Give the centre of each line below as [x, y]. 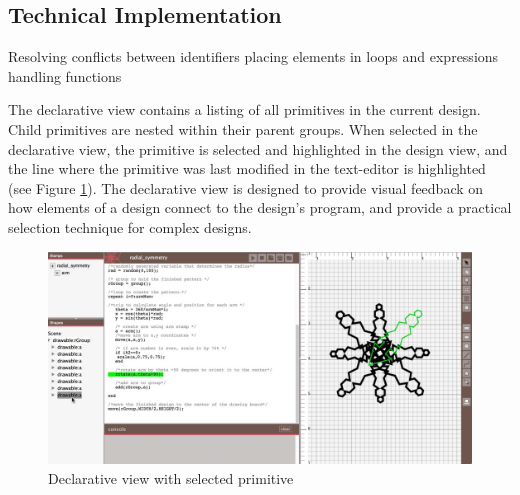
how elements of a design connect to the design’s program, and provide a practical [260, 207]
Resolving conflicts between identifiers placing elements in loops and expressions [253, 56]
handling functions [65, 75]
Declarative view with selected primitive [171, 477]
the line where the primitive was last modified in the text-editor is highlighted [247, 168]
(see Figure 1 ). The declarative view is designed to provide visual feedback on [246, 187]
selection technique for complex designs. [130, 226]
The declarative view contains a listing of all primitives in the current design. [244, 109]
